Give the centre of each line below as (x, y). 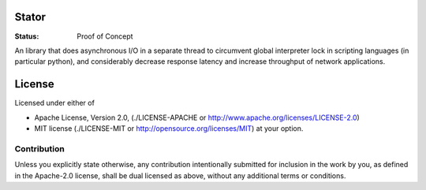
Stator (30, 17)
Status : (27, 36)
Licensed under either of (54, 103)
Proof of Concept (105, 36)
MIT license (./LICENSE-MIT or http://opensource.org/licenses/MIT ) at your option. (169, 128)
